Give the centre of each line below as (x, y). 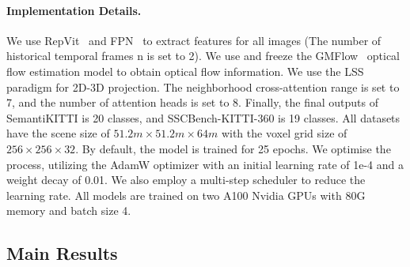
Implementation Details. (74, 10)
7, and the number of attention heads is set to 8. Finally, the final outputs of (192, 102)
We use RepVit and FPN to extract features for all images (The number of (194, 40)
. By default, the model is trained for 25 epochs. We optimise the (233, 148)
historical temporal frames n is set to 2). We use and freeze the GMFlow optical (203, 56)
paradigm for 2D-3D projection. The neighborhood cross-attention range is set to (203, 86)
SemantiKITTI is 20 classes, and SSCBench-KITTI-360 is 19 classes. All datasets (203, 117)
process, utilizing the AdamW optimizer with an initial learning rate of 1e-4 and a (205, 164)
